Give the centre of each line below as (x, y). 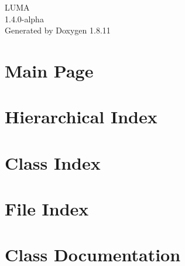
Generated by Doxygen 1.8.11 (58, 30)
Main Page (49, 70)
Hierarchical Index (81, 117)
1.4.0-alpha (24, 18)
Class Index (53, 162)
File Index (47, 209)
